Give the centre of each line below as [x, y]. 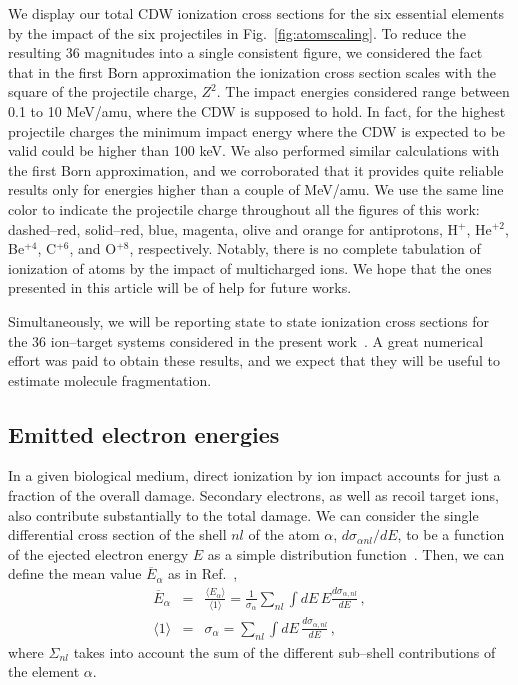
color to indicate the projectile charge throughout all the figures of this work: [244, 208]
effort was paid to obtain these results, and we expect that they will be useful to [254, 360]
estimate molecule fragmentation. [110, 379]
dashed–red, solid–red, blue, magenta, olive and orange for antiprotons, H [233, 228]
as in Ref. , [203, 573]
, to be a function [451, 534]
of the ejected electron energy [98, 553]
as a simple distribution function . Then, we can [356, 553]
